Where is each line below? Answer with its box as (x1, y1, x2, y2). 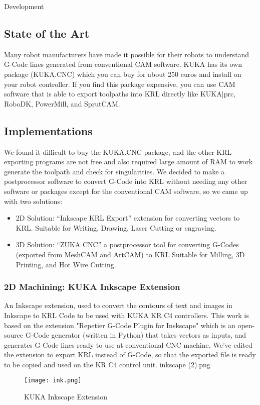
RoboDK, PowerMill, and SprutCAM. (4, 98, 120, 109)
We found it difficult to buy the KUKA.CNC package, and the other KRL (4, 146, 232, 157)
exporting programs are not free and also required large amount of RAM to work (4, 156, 253, 167)
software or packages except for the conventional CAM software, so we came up (4, 185, 248, 196)
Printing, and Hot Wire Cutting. (16, 259, 116, 269)
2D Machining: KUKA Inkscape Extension (4, 280, 180, 293)
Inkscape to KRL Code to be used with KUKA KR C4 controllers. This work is (4, 310, 249, 320)
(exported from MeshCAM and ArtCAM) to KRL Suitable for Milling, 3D (16, 249, 245, 259)
